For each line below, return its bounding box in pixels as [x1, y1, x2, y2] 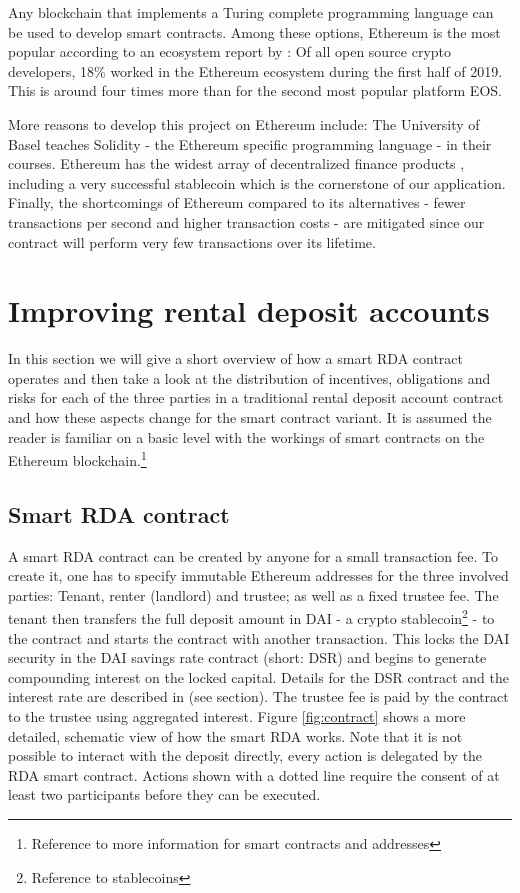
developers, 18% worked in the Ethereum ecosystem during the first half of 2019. [8, 60, 503, 81]
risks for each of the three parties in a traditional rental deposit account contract [8, 387, 504, 408]
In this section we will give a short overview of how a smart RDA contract [8, 348, 463, 369]
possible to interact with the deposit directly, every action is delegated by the [8, 745, 483, 766]
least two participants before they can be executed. [8, 784, 321, 805]
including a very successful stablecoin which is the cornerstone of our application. [8, 172, 506, 193]
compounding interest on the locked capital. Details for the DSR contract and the [8, 666, 509, 687]
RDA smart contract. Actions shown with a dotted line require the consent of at [8, 764, 500, 785]
